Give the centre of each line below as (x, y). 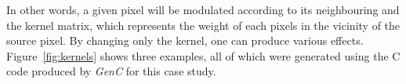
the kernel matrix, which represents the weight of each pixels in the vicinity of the (203, 25)
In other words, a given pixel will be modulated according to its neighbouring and (203, 9)
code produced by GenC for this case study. (111, 71)
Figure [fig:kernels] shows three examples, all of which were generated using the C (203, 55)
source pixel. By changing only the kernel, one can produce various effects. (185, 40)
